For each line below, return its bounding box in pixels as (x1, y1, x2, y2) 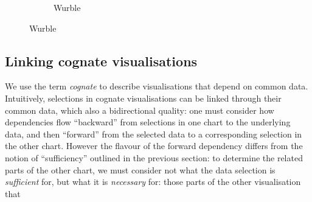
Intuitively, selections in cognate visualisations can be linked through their (5, 91, 282, 104)
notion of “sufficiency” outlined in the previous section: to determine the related (5, 151, 303, 164)
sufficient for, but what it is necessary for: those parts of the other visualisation (5, 175, 301, 188)
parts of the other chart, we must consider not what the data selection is (5, 163, 276, 176)
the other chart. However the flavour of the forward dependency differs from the (5, 139, 303, 152)
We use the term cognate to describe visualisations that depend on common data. (5, 80, 308, 92)
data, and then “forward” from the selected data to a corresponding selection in (5, 127, 302, 140)
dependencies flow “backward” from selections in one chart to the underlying (5, 116, 291, 128)
